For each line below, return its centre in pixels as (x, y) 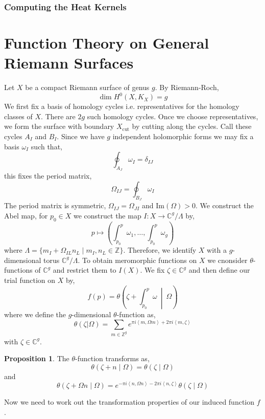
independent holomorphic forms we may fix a (183, 136)
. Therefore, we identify (160, 250)
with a (217, 250)
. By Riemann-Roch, (187, 87)
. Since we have (81, 136)
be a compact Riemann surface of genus (87, 87)
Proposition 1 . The (37, 358)
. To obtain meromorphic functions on (137, 260)
